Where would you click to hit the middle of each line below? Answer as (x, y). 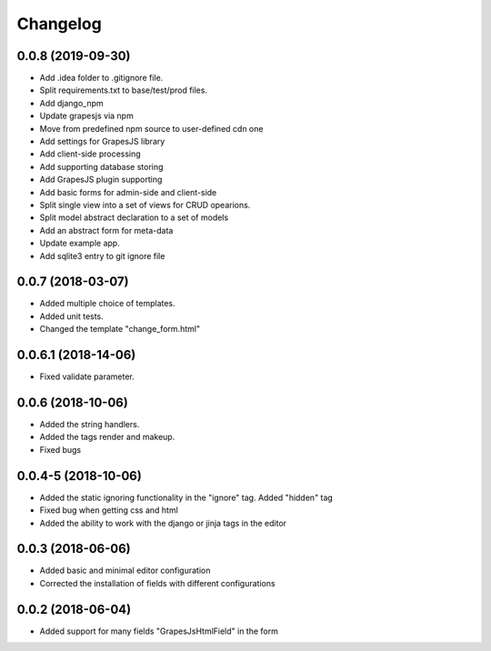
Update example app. (80, 243)
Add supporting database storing (101, 166)
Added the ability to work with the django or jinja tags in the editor (163, 523)
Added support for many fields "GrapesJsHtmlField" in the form (159, 631)
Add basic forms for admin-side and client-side (128, 192)
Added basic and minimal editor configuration (125, 571)
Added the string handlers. (90, 425)
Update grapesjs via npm (86, 116)
